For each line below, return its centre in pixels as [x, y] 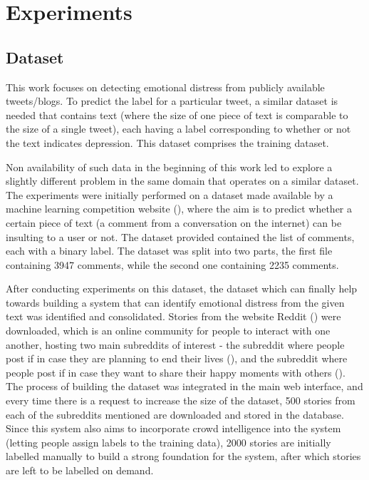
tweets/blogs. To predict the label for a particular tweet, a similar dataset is [172, 101]
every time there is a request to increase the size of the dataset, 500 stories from [181, 400]
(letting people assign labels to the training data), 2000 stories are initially [168, 442]
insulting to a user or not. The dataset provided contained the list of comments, [180, 236]
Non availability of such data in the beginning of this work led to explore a [169, 167]
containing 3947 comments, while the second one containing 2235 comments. [172, 264]
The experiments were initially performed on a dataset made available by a [170, 194]
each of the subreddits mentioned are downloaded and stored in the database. [175, 414]
